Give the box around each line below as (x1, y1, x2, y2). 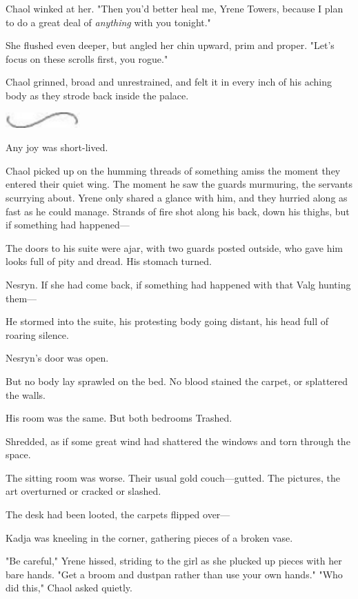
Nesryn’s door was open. (6, 351, 109, 365)
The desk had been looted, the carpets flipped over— (6, 507, 230, 522)
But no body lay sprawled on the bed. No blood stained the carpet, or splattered (6, 373, 348, 388)
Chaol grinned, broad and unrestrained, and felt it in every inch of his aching (6, 75, 332, 89)
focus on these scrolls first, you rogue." (6, 51, 168, 66)
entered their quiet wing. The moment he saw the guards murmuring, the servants (6, 177, 352, 191)
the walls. (6, 387, 46, 402)
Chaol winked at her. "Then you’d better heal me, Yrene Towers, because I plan (6, 1, 344, 15)
